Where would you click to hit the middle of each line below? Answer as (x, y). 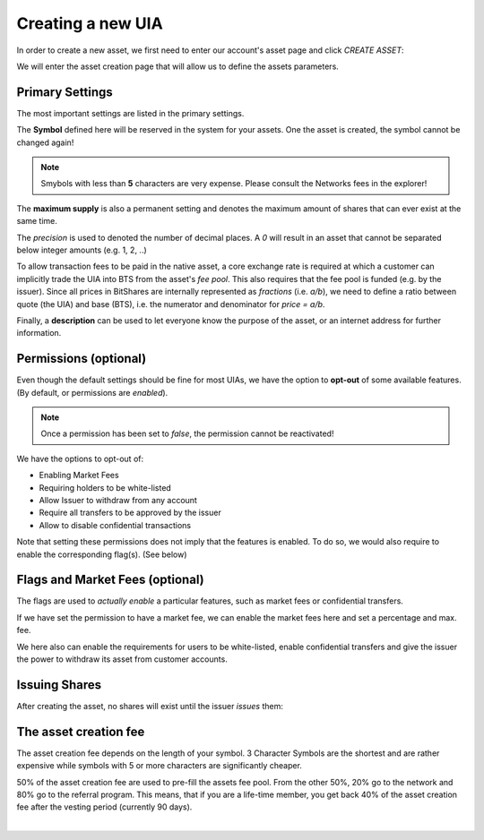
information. (39, 333)
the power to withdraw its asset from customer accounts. (122, 659)
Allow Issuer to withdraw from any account (118, 500)
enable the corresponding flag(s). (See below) (102, 554)
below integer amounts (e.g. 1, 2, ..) (82, 250)
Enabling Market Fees (79, 476)
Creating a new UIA (90, 23)
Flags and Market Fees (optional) (111, 580)
